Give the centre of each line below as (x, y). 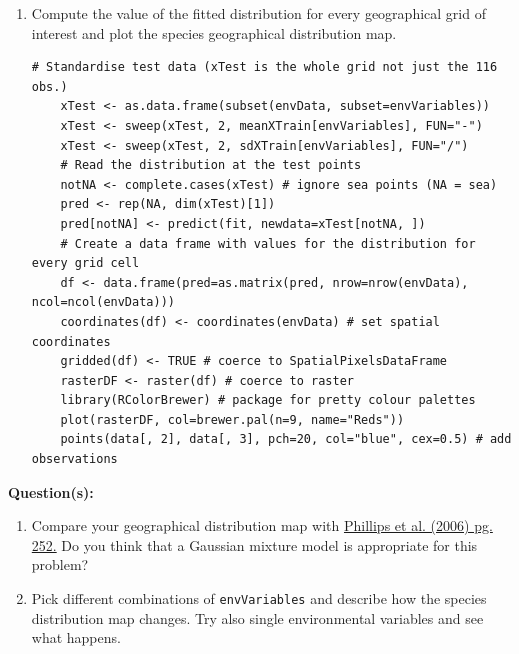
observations (74, 459)
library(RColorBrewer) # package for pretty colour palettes (268, 400)
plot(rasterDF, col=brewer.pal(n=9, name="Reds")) (232, 419)
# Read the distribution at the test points (211, 165)
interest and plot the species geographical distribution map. (214, 32)
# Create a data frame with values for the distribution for (268, 243)
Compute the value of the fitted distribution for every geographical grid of (258, 13)
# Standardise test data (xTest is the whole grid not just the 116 (264, 67)
